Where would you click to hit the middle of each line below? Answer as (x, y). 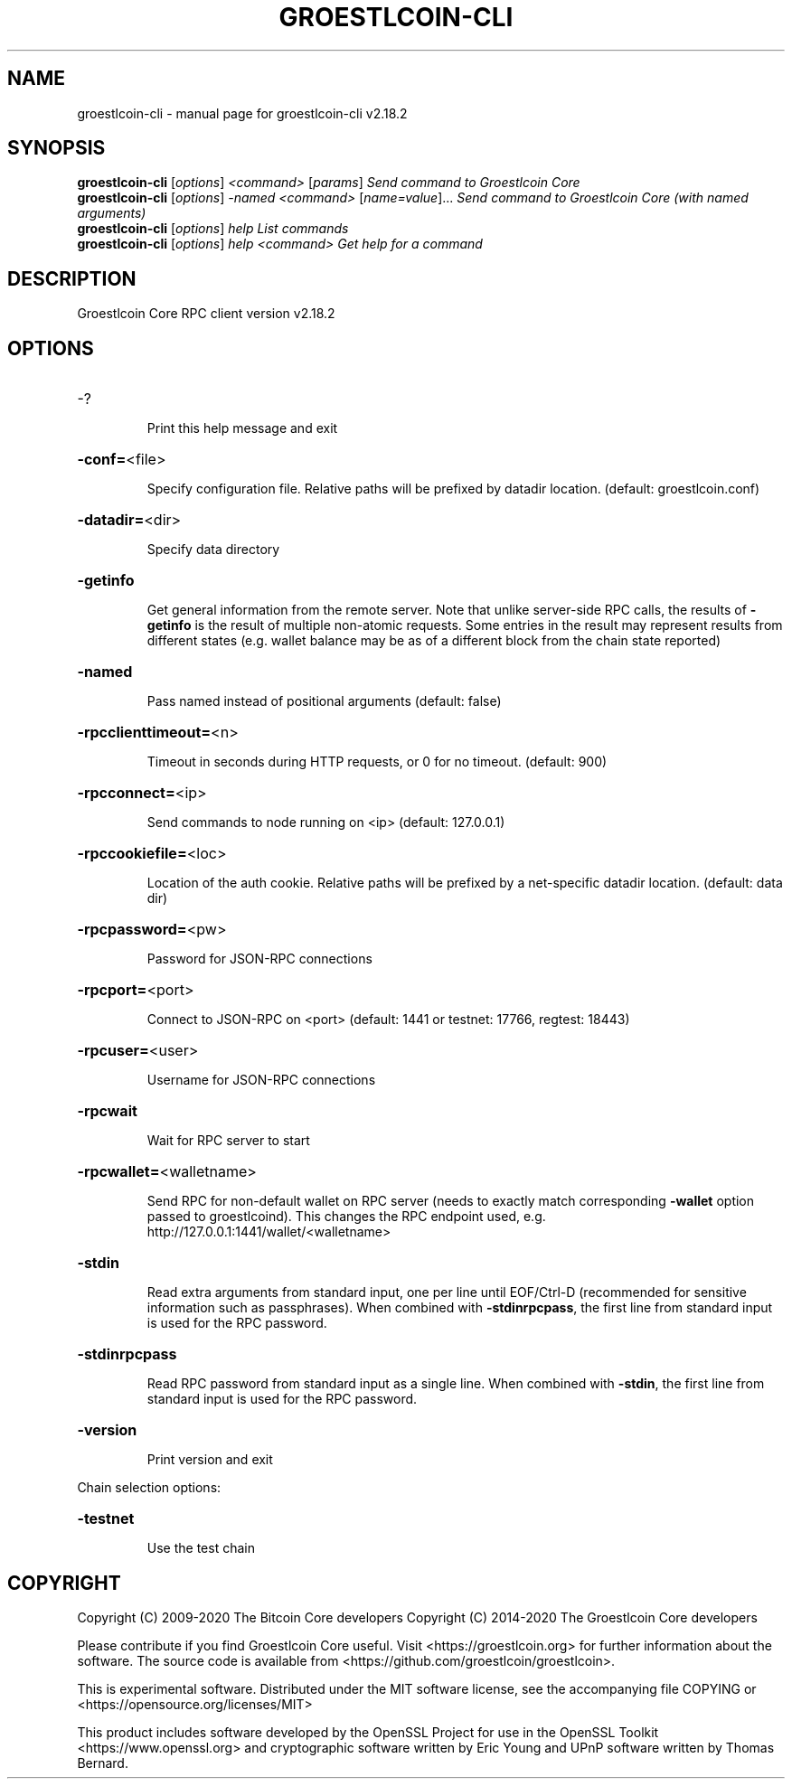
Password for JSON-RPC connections (259, 959)
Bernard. (103, 1762)
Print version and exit (210, 1460)
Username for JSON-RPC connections (261, 1080)
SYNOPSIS (57, 148)
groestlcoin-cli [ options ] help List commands (213, 229)
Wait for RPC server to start (228, 1141)
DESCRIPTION (72, 278)
